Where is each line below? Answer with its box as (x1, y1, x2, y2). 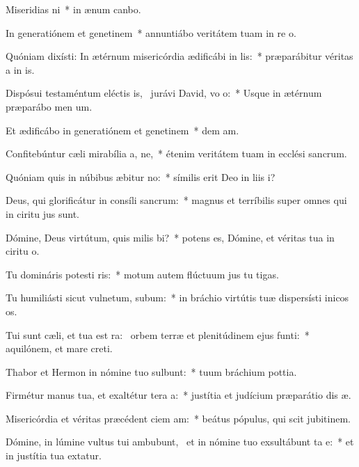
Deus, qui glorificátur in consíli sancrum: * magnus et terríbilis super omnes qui (6, 193, 347, 207)
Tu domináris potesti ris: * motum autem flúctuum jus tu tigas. (6, 267, 279, 281)
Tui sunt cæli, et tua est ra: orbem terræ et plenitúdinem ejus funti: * (6, 327, 310, 342)
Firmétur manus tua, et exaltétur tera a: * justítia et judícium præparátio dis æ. (6, 388, 351, 402)
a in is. (6, 62, 35, 77)
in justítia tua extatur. (6, 448, 102, 463)
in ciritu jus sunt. (6, 206, 79, 221)
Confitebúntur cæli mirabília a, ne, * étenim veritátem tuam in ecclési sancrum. (6, 146, 347, 161)
